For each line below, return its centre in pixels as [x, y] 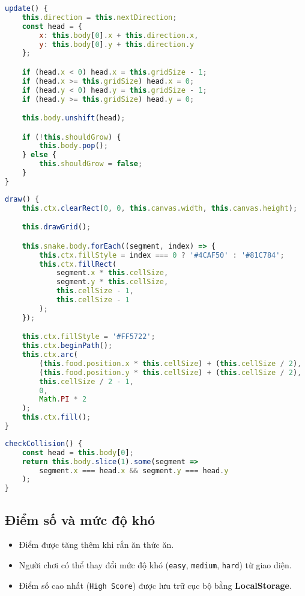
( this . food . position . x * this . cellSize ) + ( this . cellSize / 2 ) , [171, 363]
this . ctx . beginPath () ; [67, 346]
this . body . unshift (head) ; [74, 118]
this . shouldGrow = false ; [91, 164]
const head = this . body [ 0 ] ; [78, 452]
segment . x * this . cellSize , [112, 273]
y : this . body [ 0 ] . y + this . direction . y [117, 44]
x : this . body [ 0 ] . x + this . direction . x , [119, 35]
